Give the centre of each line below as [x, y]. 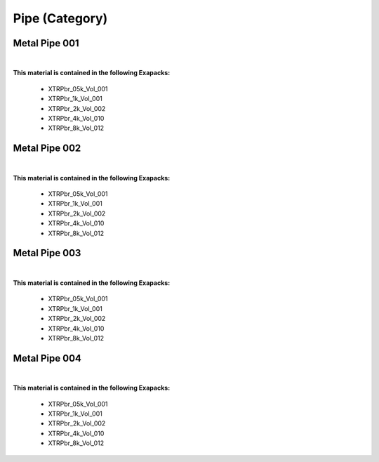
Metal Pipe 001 [46, 43]
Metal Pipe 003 [47, 253]
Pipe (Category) [60, 18]
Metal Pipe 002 [47, 148]
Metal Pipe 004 [47, 358]
